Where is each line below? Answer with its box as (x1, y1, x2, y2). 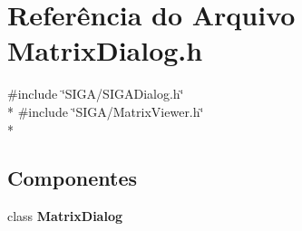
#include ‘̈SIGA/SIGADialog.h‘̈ (7, 84, 184, 103)
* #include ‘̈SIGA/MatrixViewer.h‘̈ (7, 101, 204, 120)
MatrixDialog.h (7, 32, 203, 69)
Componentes (7, 164, 138, 192)
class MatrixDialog (7, 207, 122, 226)
